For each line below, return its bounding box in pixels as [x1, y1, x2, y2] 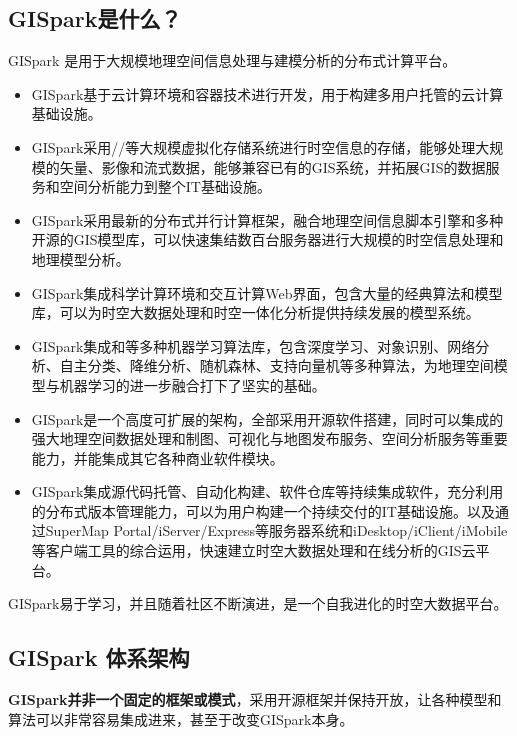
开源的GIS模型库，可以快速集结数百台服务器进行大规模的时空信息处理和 [31, 229, 504, 250]
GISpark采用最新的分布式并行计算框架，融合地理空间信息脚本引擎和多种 [31, 209, 504, 230]
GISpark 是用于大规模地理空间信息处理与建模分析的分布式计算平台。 [8, 50, 457, 71]
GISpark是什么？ [8, 3, 182, 34]
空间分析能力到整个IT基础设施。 [59, 176, 271, 197]
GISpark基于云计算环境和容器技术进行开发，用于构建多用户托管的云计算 [31, 83, 504, 104]
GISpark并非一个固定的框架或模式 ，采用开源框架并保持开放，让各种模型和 [8, 689, 502, 710]
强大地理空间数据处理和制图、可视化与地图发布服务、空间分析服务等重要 [31, 428, 508, 449]
